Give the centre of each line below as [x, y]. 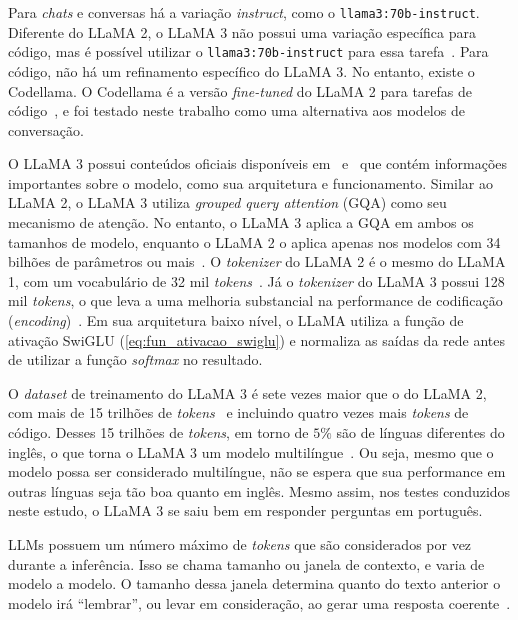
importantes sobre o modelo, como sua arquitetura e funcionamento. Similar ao [250, 182]
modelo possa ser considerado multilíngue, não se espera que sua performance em [257, 471]
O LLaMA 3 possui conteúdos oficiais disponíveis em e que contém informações [258, 163]
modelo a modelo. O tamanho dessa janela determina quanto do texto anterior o [254, 583]
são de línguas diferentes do [420, 432]
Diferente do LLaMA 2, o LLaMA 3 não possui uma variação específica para [242, 31]
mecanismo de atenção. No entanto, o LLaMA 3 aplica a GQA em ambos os [241, 222]
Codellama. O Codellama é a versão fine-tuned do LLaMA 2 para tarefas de [240, 90]
